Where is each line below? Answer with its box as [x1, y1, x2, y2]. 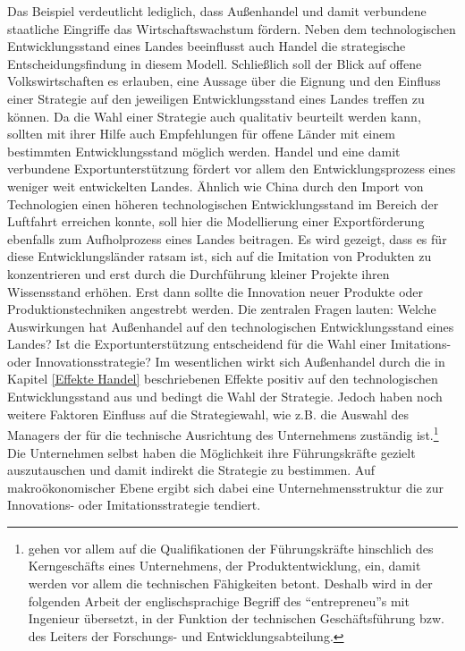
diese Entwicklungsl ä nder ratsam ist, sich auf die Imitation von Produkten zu [7, 247, 432, 266]
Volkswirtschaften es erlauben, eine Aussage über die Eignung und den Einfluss [7, 72, 441, 90]
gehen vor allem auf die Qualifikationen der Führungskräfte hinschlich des [28, 538, 434, 557]
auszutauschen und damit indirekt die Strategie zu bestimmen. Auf [7, 461, 375, 479]
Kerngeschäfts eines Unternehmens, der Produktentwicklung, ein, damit [28, 556, 421, 575]
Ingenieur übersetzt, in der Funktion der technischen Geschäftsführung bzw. [28, 609, 444, 628]
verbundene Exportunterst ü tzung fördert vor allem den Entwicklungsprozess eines [7, 159, 456, 178]
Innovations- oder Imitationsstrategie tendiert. [7, 495, 261, 514]
